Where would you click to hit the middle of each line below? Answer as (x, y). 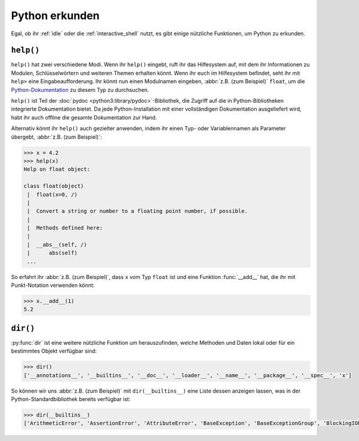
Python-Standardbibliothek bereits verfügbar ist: (71, 399)
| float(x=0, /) (52, 195)
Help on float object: (57, 169)
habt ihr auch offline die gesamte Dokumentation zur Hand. (84, 117)
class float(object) (54, 186)
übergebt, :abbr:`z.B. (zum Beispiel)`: (57, 137)
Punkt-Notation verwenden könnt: (53, 285)
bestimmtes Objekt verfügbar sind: (54, 351)
